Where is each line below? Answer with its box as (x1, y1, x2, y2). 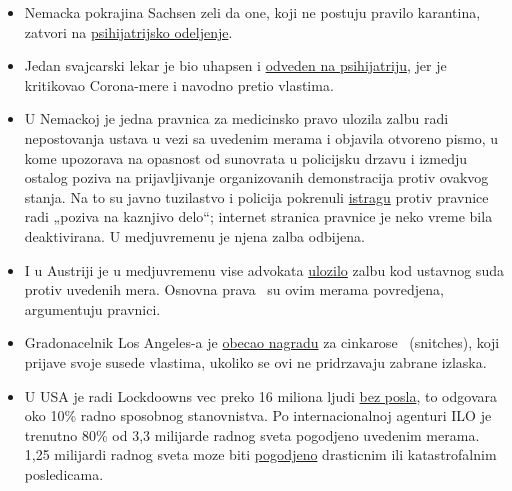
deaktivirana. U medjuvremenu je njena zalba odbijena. (24, 225, 365, 246)
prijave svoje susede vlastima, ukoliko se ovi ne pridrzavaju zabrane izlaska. (24, 351, 487, 372)
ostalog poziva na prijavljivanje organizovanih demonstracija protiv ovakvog (24, 167, 489, 188)
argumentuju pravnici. (24, 298, 161, 319)
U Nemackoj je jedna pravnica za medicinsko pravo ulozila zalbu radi (24, 108, 449, 129)
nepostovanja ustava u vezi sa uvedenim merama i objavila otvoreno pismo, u (24, 127, 499, 148)
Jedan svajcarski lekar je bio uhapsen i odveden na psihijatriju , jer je (24, 55, 447, 76)
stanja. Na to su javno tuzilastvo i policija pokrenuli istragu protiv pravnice (24, 186, 489, 207)
